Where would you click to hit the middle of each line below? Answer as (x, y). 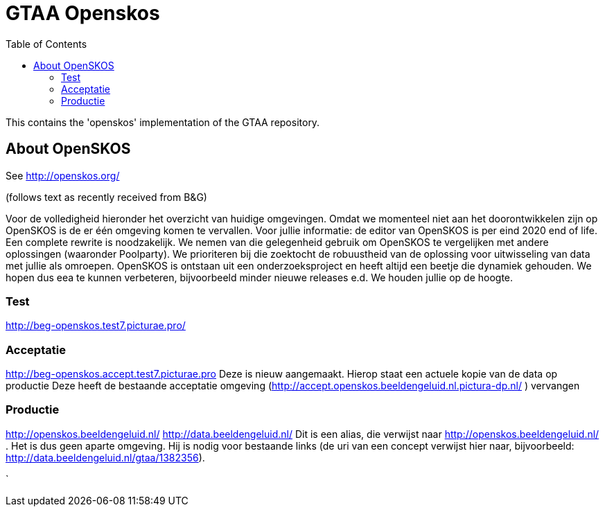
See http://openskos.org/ (63, 175)
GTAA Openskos (83, 13)
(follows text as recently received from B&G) (106, 197)
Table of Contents (46, 44)
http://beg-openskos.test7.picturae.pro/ (96, 326)
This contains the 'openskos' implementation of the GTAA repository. (163, 122)
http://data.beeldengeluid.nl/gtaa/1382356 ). (105, 457)
